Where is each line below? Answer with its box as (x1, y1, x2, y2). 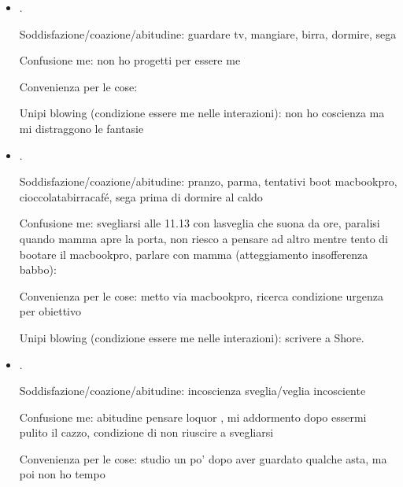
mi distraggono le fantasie (19, 120, 144, 136)
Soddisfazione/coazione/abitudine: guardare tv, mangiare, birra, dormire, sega (19, 25, 397, 42)
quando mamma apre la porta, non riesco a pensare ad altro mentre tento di (19, 230, 389, 246)
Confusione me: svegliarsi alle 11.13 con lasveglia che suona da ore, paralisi (19, 215, 380, 231)
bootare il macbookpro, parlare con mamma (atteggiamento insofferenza (19, 245, 368, 262)
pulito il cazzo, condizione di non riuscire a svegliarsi (19, 424, 274, 441)
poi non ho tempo (19, 466, 105, 482)
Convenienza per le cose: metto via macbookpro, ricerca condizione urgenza (19, 287, 384, 304)
